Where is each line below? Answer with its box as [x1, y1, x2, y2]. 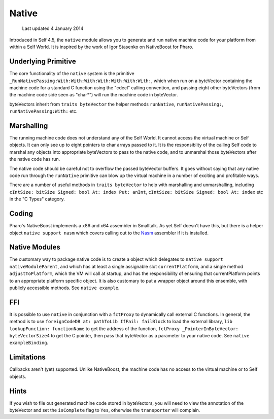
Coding [9, 209, 33, 218]
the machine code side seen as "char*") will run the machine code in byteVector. [9, 92, 178, 98]
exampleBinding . [9, 340, 49, 346]
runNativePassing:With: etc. [9, 108, 78, 114]
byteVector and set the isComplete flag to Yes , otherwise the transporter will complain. [9, 407, 200, 413]
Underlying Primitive [9, 57, 76, 66]
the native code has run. [9, 156, 60, 162]
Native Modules [9, 243, 60, 252]
